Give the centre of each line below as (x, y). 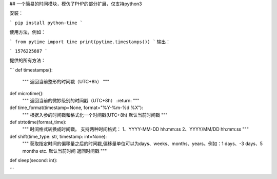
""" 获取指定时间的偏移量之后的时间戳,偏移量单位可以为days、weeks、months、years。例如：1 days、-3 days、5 (142, 144)
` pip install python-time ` (46, 23)
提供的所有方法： (27, 60)
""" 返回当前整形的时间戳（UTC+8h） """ (66, 82)
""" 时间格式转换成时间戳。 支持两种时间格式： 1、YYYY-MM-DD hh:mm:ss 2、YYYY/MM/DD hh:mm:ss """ (135, 129)
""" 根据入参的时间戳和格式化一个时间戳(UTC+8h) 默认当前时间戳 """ (95, 115)
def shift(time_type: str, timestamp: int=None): (58, 136)
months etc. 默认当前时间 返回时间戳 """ (65, 151)
